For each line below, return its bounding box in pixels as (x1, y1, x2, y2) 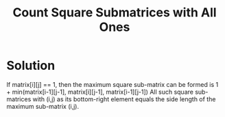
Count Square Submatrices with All (12, 5, 217, 21)
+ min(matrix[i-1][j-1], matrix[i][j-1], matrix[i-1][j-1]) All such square (6, 88, 193, 96)
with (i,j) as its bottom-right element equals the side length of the (32, 94, 216, 103)
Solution (6, 58, 56, 73)
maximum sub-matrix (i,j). (6, 102, 80, 110)
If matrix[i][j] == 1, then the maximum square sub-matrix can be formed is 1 (6, 80, 219, 88)
